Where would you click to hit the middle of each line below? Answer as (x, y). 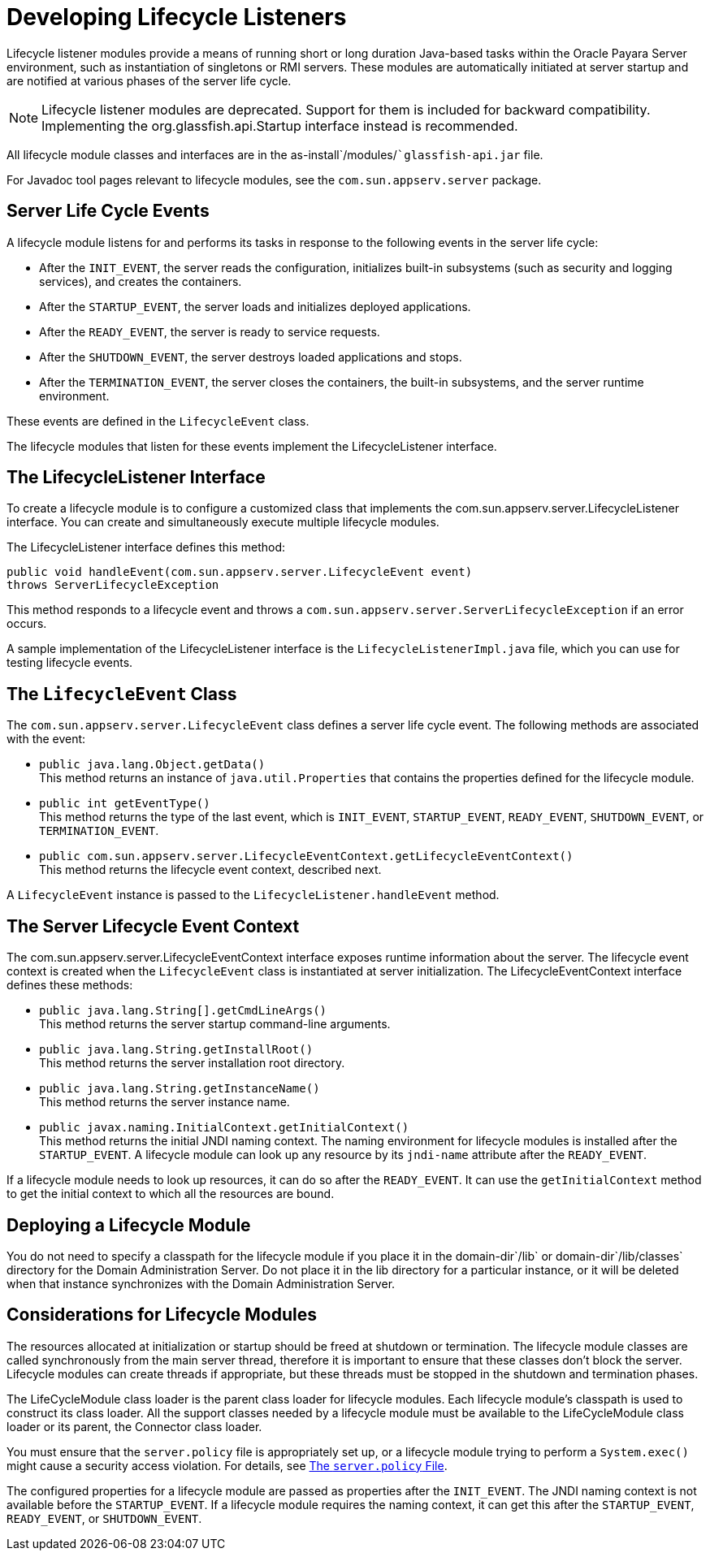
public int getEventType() (125, 804)
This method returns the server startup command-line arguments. (215, 1024)
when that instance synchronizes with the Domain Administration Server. (201, 1283)
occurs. (27, 624)
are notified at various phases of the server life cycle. (149, 80)
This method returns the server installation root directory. (192, 1063)
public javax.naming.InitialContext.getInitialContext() (224, 1128)
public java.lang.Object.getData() (152, 765)
